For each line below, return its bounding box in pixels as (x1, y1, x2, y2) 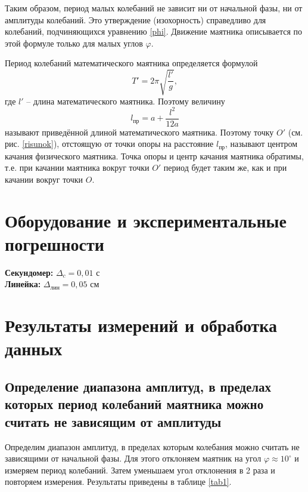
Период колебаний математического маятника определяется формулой (5, 57, 258, 69)
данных (5, 336, 63, 361)
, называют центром (225, 137, 298, 150)
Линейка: (5, 278, 41, 290)
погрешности (5, 231, 104, 256)
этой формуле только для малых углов (5, 36, 143, 49)
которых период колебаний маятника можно (5, 395, 264, 413)
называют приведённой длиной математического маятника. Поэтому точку (5, 125, 274, 138)
